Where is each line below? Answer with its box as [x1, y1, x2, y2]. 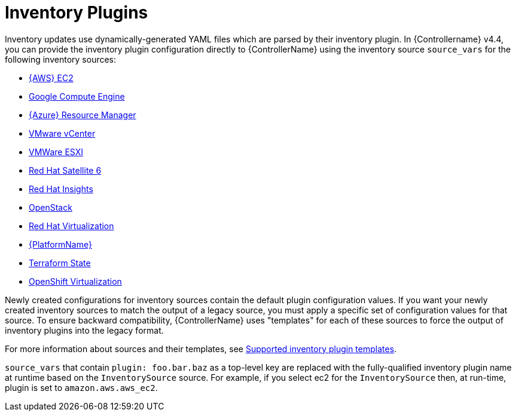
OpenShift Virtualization [29, 276, 122, 286]
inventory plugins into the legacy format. [5, 325, 164, 335]
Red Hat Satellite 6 [29, 165, 102, 175]
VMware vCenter [29, 128, 96, 138]
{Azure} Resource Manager [29, 109, 136, 120]
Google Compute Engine [29, 91, 125, 101]
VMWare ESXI [29, 146, 83, 157]
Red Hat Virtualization [29, 220, 114, 231]
